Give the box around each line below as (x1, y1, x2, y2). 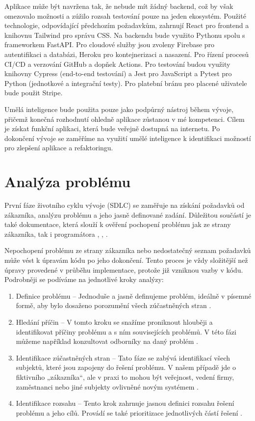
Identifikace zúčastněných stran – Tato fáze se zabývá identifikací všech (16, 352, 230, 363)
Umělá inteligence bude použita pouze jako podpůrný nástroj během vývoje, (4, 104, 233, 114)
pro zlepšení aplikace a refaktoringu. (4, 142, 113, 153)
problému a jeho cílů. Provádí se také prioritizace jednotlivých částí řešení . (16, 407, 242, 418)
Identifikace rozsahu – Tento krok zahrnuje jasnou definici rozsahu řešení (16, 398, 234, 408)
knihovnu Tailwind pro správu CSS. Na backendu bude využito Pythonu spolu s (4, 29, 245, 40)
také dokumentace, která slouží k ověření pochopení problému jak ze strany (4, 219, 231, 229)
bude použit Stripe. (4, 87, 63, 98)
